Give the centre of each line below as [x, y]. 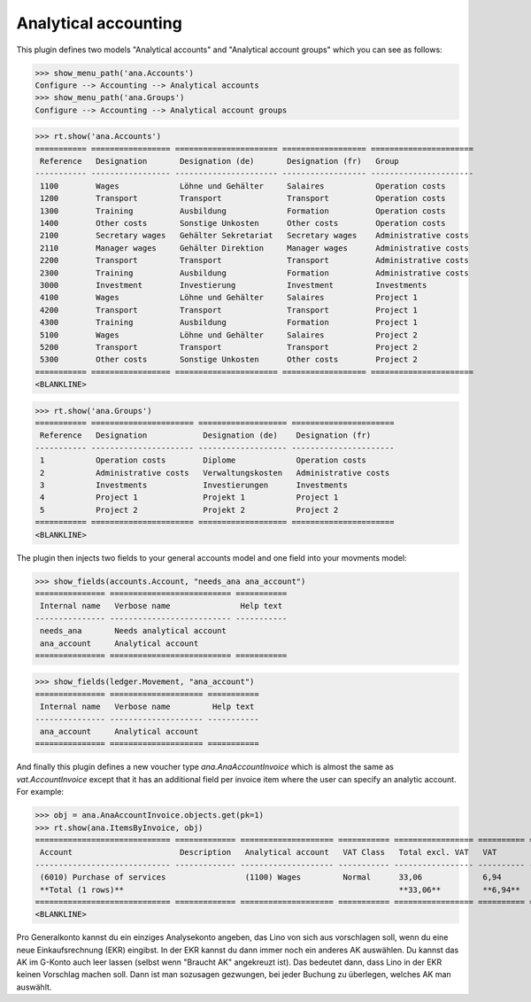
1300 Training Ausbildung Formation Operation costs [243, 211]
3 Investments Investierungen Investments [194, 485]
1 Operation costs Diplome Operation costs [204, 460]
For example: [40, 792]
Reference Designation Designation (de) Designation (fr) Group [220, 161]
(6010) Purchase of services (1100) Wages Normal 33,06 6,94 [271, 878]
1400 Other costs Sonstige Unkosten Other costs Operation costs [243, 223]
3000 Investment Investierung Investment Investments [234, 285]
